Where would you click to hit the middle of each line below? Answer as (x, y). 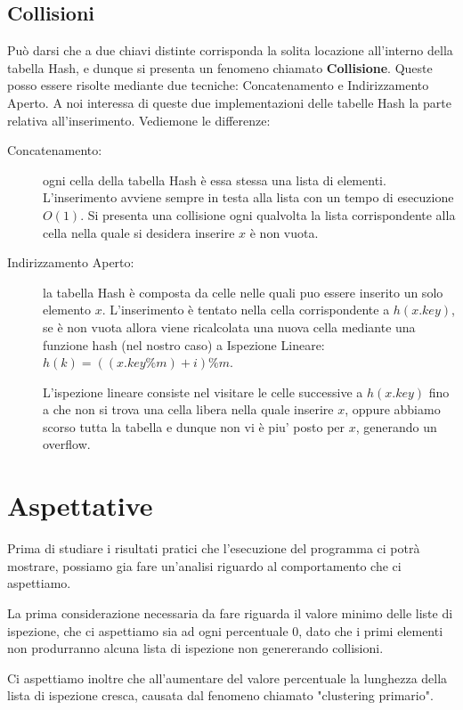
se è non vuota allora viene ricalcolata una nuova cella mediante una (229, 326)
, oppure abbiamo (393, 409)
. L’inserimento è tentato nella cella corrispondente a (246, 310)
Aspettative (80, 506)
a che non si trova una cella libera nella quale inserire (188, 409)
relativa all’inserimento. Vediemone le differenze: (139, 120)
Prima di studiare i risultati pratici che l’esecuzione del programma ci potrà (214, 548)
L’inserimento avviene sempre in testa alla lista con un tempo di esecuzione (248, 197)
